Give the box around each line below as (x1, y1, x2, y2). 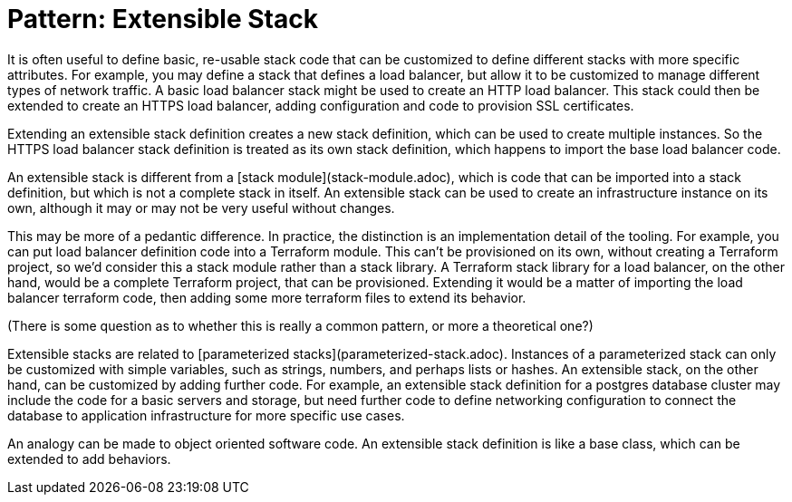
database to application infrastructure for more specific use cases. (7, 407, 405, 423)
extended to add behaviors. (7, 450, 171, 467)
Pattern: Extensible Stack (7, 4, 318, 34)
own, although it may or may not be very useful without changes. (7, 199, 395, 216)
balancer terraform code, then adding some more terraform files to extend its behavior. (7, 289, 526, 305)
